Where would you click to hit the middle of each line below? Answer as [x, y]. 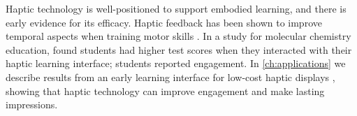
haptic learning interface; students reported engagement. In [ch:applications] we [176, 63]
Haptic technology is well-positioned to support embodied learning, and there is [176, 8]
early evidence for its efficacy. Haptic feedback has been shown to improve [164, 22]
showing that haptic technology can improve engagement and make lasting [165, 90]
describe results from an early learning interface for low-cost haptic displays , [170, 77]
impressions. [32, 104]
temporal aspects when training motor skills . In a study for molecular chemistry [178, 36]
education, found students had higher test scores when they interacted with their [179, 49]
